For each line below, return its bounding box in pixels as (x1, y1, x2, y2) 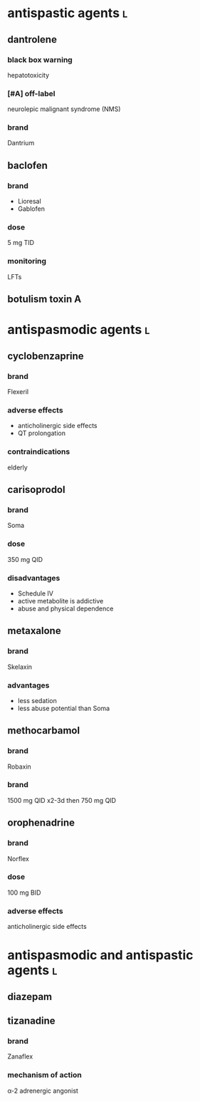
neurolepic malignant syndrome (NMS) (7, 105, 121, 113)
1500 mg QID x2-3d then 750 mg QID (7, 796, 116, 804)
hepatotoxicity (7, 71, 50, 79)
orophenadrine (7, 817, 75, 829)
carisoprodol (7, 484, 65, 496)
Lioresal (17, 197, 41, 206)
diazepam (7, 990, 53, 1002)
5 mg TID (7, 239, 34, 247)
